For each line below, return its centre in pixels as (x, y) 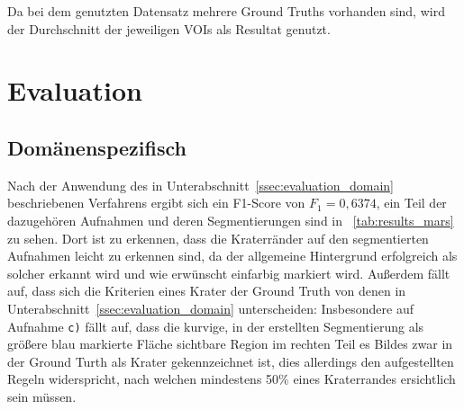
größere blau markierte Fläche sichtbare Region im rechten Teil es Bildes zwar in (230, 344)
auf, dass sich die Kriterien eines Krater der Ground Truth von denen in (207, 291)
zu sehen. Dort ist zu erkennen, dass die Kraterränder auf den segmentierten (218, 238)
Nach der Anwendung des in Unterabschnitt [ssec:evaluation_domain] (200, 185)
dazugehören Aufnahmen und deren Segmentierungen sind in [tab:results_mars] (231, 220)
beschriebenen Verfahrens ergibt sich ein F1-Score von (156, 203)
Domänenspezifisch (97, 147)
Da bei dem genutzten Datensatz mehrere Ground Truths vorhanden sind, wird (226, 11)
